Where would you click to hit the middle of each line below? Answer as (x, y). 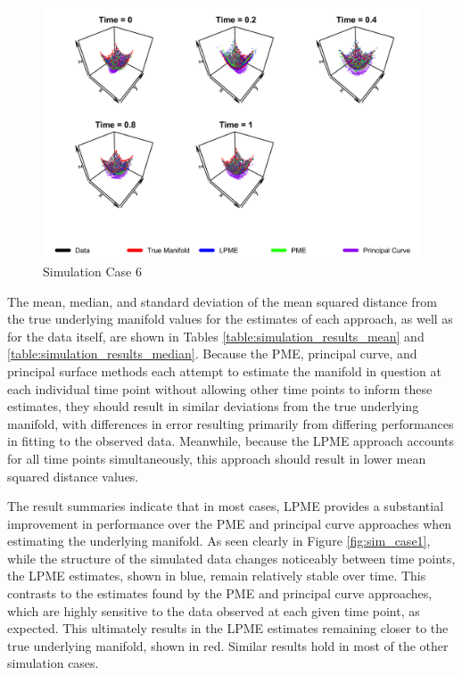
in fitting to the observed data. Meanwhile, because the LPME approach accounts (231, 441)
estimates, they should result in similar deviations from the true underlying (213, 406)
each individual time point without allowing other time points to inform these (220, 388)
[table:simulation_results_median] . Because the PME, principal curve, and (212, 354)
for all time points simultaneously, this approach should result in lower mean (217, 458)
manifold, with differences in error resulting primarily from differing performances (231, 423)
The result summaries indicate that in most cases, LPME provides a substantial (226, 506)
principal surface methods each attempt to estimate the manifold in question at (224, 370)
